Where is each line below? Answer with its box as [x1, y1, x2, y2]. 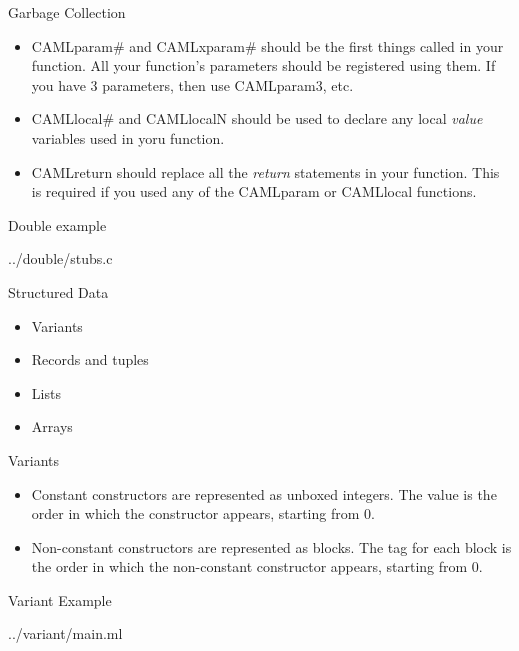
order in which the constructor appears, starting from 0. [31, 503, 375, 524]
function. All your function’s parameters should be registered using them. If [31, 55, 496, 76]
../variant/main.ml [8, 623, 123, 644]
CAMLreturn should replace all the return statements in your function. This [31, 161, 500, 182]
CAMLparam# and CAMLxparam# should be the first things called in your [31, 35, 504, 56]
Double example [8, 214, 107, 235]
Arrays [31, 416, 73, 437]
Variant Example [8, 589, 112, 610]
